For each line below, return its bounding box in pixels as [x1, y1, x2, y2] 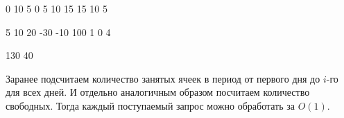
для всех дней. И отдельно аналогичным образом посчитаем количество [6, 85, 310, 99]
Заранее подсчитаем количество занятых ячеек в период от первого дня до [6, 71, 320, 85]
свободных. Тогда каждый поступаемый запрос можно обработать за [6, 98, 295, 112]
